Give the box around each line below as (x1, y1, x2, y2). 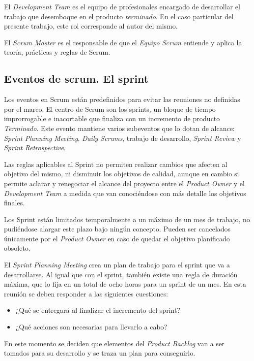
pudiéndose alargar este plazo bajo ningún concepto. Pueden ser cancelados (4, 224, 231, 234)
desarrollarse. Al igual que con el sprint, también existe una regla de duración (4, 269, 238, 279)
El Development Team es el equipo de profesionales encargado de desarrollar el (4, 1, 240, 11)
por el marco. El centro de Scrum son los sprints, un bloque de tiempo (4, 103, 216, 114)
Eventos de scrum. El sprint (4, 71, 149, 86)
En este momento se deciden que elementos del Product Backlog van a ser (4, 338, 225, 348)
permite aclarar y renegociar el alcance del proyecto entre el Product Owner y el (4, 178, 245, 188)
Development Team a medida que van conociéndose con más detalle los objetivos (4, 188, 246, 198)
